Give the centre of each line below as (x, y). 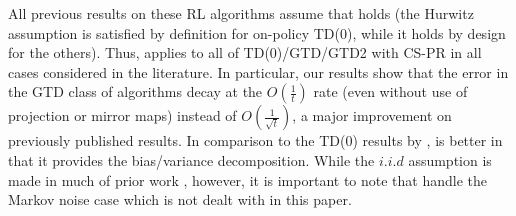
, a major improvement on (372, 115)
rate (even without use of (390, 91)
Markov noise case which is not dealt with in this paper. (180, 199)
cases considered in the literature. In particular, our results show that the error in (258, 71)
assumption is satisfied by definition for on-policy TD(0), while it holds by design (257, 32)
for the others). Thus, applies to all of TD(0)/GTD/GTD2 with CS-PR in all (245, 52)
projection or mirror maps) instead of (122, 115)
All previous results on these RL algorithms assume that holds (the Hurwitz (241, 13)
